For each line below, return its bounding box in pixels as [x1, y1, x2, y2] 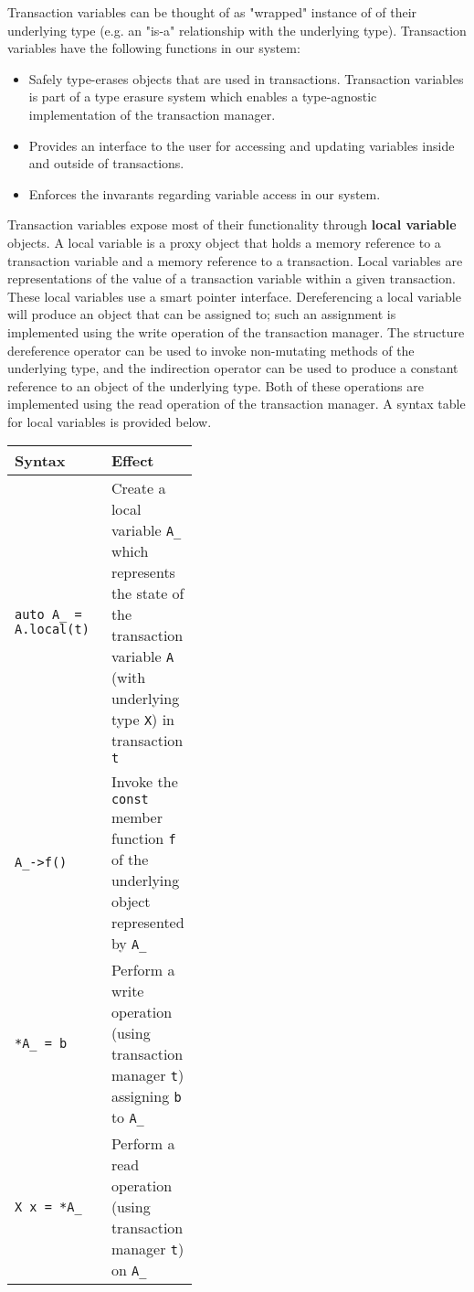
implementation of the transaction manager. [28, 104, 276, 123]
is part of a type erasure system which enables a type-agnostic [28, 87, 377, 106]
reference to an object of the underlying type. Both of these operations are [7, 376, 424, 395]
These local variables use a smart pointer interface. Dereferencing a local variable [7, 286, 461, 305]
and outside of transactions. [28, 154, 184, 173]
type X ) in [111, 709, 174, 731]
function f [111, 828, 176, 849]
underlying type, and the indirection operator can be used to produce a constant [7, 358, 458, 378]
